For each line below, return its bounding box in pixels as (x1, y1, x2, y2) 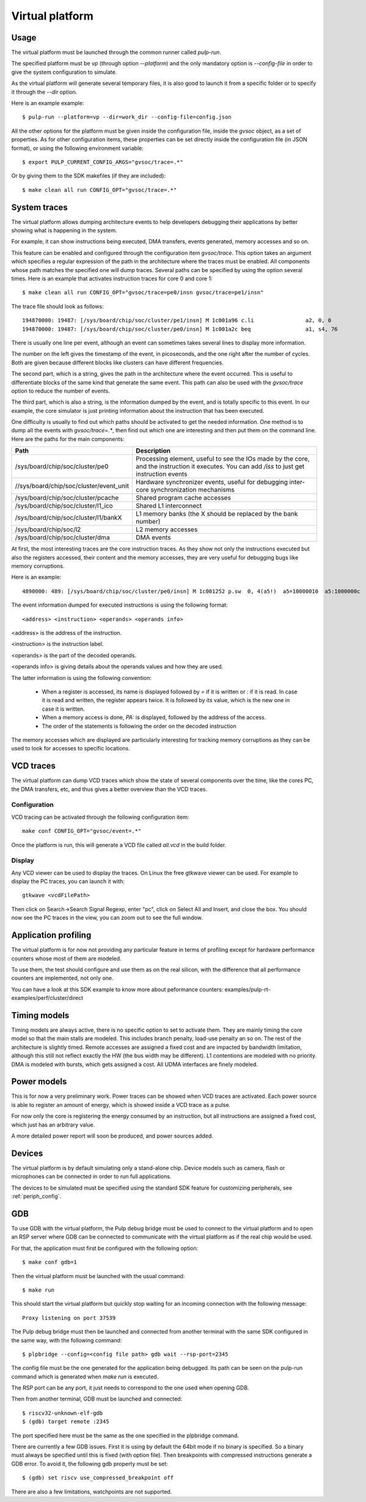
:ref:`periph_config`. (11, 1193, 62, 1200)
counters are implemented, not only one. (11, 974, 114, 982)
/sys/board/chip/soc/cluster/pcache (15, 494, 119, 502)
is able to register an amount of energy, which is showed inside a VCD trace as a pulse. (11, 1101, 231, 1108)
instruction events (135, 470, 188, 478)
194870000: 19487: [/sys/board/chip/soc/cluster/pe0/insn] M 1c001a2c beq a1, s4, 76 (22, 325, 339, 333)
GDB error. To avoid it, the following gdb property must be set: (11, 1460, 168, 1467)
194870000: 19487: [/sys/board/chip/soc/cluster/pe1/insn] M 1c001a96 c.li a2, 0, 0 (22, 317, 332, 324)
